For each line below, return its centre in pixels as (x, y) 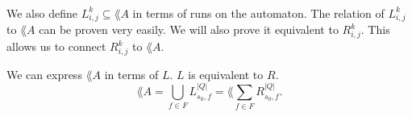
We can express (44, 74)
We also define (42, 13)
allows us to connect (56, 46)
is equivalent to (226, 74)
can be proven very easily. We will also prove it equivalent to (189, 29)
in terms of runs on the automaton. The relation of (258, 13)
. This (375, 29)
